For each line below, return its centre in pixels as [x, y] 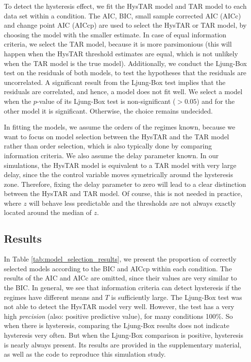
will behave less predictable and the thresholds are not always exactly [132, 203]
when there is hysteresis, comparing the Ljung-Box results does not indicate [117, 325]
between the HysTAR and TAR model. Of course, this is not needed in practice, [123, 193]
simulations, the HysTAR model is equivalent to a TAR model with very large [120, 165]
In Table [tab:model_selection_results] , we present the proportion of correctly [120, 259]
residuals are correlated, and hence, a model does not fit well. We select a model [123, 91]
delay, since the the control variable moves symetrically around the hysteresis [118, 174]
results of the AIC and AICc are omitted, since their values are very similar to [121, 278]
